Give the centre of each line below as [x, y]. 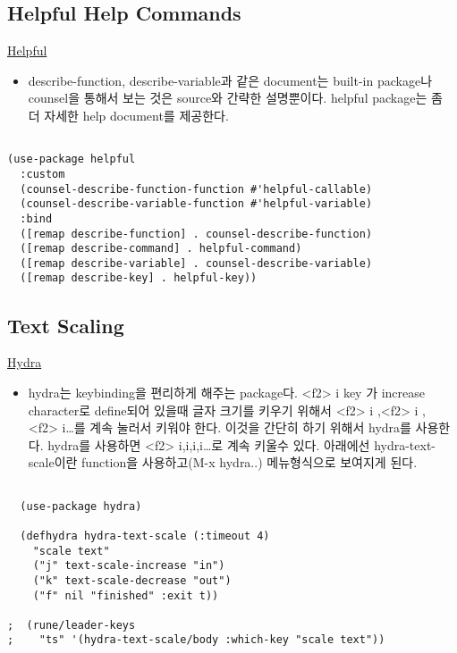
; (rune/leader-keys [72, 625]
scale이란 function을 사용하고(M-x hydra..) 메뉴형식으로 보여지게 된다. [223, 462]
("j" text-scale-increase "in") [129, 566]
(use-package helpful [72, 159]
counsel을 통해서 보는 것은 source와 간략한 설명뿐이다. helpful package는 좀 [235, 98]
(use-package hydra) [81, 506]
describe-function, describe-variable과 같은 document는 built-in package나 [230, 80]
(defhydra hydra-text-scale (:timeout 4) [145, 536]
